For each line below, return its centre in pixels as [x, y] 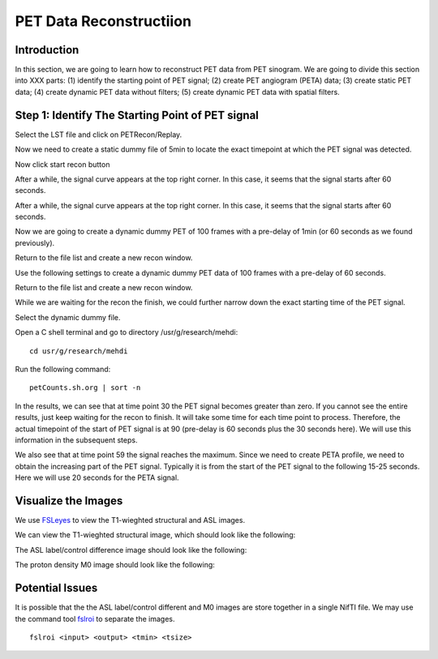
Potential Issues [56, 588]
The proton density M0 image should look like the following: [115, 565]
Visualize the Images [69, 501]
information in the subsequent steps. [76, 440]
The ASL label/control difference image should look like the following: [131, 550]
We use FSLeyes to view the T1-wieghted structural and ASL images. [130, 520]
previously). [35, 242]
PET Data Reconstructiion [103, 21]
